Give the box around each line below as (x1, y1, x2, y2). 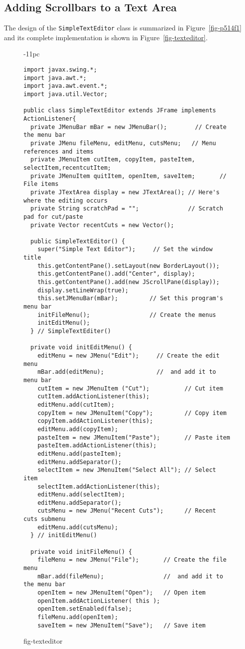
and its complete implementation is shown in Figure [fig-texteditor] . (4, 32, 208, 42)
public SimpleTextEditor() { (30, 237, 125, 245)
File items (23, 181, 59, 188)
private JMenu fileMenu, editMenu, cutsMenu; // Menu (30, 139, 216, 147)
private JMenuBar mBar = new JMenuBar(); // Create (30, 123, 227, 130)
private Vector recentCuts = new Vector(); (30, 221, 174, 229)
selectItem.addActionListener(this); (37, 483, 160, 490)
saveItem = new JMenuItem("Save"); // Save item (37, 622, 206, 629)
